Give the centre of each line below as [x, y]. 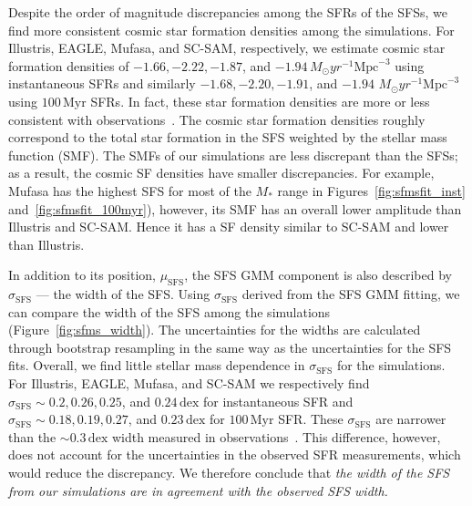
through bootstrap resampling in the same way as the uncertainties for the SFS [230, 347]
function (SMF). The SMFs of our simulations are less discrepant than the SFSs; [233, 155]
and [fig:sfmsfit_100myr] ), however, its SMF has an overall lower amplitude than [235, 208]
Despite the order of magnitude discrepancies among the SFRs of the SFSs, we [228, 12]
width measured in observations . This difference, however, [276, 436]
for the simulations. [391, 365]
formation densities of [69, 65]
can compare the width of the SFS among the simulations [169, 311]
